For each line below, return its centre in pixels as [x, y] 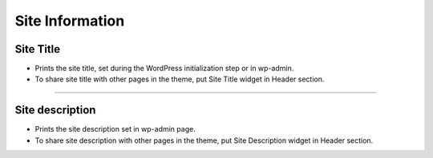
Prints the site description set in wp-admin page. [115, 129]
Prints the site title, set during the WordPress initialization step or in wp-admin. [164, 69]
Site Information [70, 21]
